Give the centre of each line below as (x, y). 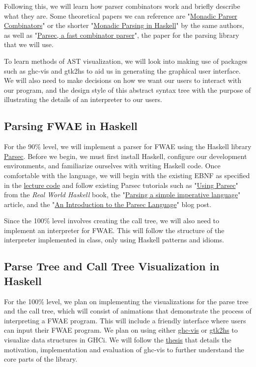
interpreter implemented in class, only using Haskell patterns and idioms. (114, 240)
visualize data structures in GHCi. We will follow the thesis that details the (118, 340)
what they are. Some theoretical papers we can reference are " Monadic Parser (121, 15)
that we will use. (29, 44)
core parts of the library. (41, 359)
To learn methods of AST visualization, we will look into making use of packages (126, 61)
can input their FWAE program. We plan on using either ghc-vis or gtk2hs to (121, 330)
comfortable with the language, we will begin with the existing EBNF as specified (127, 175)
